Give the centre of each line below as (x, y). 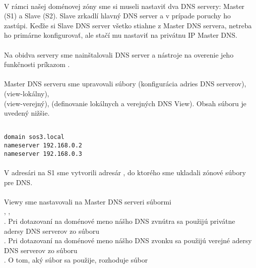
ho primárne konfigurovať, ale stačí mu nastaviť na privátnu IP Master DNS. (121, 35)
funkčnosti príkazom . (37, 64)
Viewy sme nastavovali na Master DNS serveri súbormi (88, 201)
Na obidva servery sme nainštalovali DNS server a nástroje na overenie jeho (119, 54)
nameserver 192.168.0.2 (43, 146)
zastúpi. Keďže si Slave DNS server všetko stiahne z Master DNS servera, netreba (128, 25)
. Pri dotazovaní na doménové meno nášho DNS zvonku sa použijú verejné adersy (128, 240)
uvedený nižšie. (27, 113)
